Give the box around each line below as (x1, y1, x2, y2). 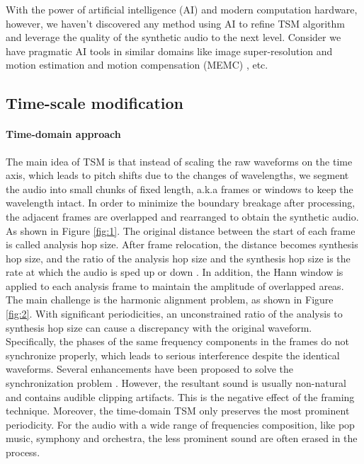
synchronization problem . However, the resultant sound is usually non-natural (6, 376, 346, 390)
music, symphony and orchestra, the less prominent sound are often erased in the (6, 431, 358, 446)
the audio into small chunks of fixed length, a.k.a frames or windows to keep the (6, 181, 353, 196)
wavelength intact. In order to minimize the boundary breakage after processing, (6, 195, 356, 210)
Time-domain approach (6, 127, 121, 141)
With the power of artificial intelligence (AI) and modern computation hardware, (6, 2, 358, 16)
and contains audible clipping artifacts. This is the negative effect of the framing (6, 389, 355, 404)
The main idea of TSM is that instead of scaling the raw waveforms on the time (6, 153, 353, 168)
